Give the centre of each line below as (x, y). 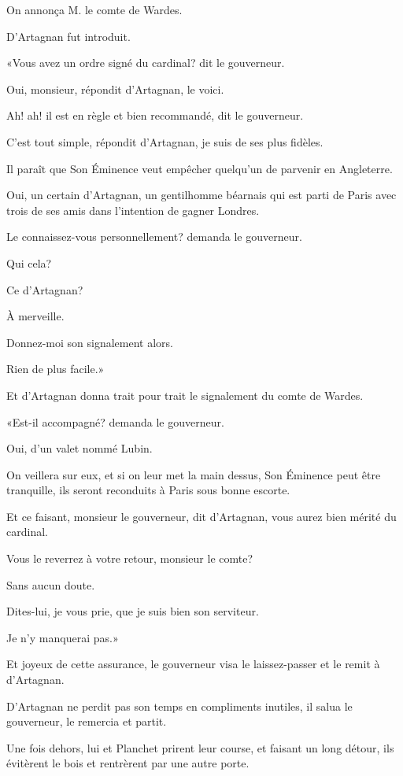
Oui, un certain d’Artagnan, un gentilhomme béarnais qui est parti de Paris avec (201, 195)
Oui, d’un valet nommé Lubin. (79, 448)
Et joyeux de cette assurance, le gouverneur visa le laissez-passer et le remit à (193, 664)
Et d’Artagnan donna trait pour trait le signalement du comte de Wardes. (185, 395)
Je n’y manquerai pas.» (63, 637)
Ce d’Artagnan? (45, 289)
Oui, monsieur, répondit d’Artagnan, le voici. (115, 89)
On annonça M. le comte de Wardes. (94, 9)
